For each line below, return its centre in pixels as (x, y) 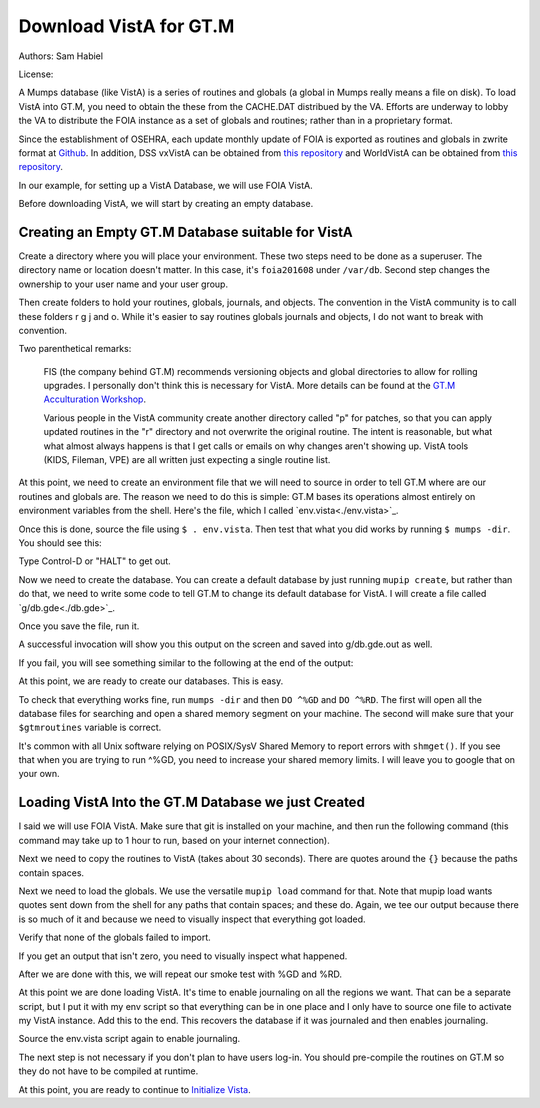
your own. (39, 774)
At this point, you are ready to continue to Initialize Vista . (135, 1089)
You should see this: (60, 543)
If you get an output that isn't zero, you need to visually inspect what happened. (183, 956)
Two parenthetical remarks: (75, 349)
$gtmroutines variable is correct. (90, 727)
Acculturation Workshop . (95, 399)
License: (36, 74)
